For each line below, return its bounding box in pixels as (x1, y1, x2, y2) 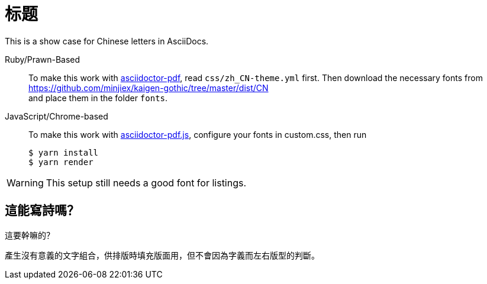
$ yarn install (28, 147, 99, 157)
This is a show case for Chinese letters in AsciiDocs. (5, 35, 209, 46)
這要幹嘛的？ (5, 230, 54, 240)
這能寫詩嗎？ (5, 203, 79, 218)
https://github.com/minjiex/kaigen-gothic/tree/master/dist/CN (28, 82, 269, 93)
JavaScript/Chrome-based (5, 111, 108, 121)
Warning (7, 176, 44, 189)
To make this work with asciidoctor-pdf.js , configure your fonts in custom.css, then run (28, 129, 367, 140)
